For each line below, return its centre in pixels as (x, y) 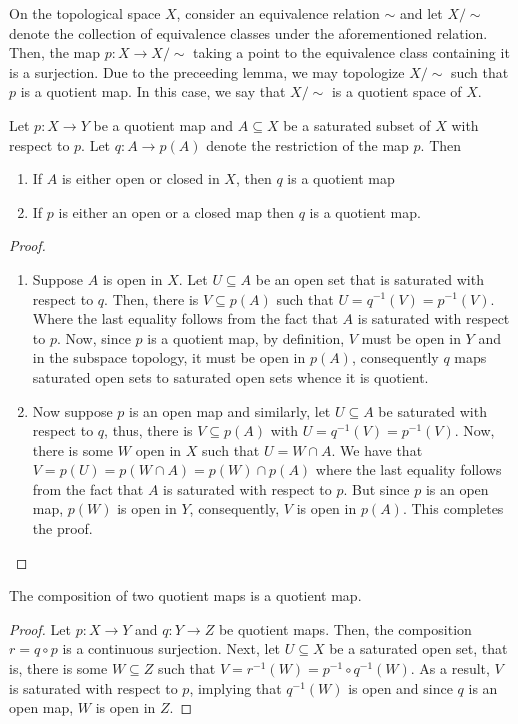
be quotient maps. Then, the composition (345, 628)
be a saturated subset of (357, 124)
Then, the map (54, 52)
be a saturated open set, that (418, 648)
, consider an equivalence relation (278, 13)
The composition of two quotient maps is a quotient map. (185, 595)
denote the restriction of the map (307, 144)
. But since (376, 488)
